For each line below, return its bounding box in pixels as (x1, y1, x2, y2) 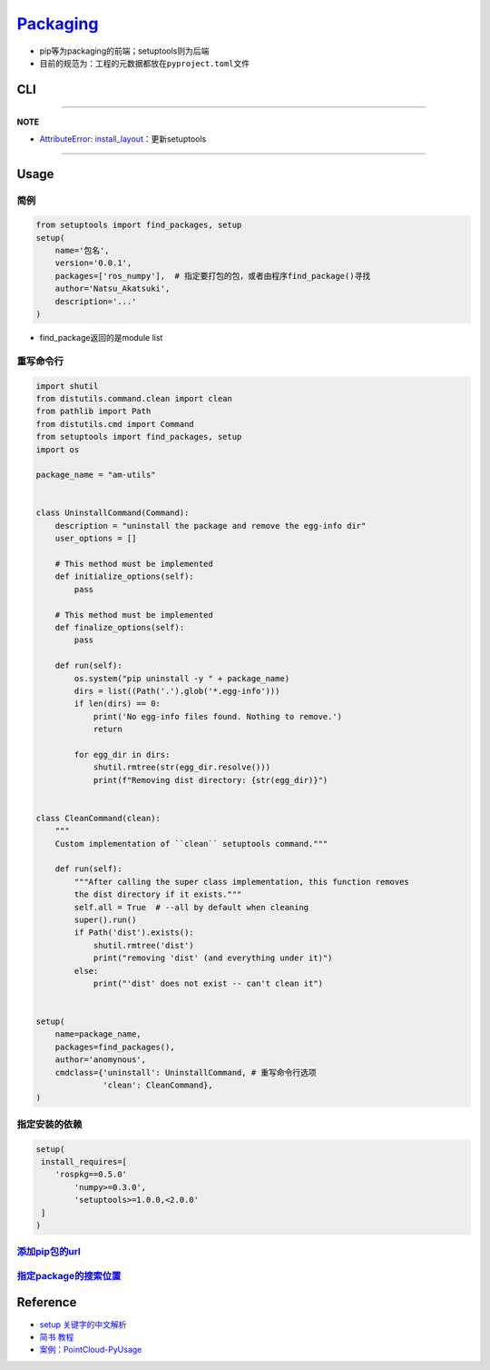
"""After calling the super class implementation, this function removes (73, 877, 410, 887)
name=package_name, (54, 1029, 142, 1039)
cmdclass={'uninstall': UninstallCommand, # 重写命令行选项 (54, 1067, 317, 1077)
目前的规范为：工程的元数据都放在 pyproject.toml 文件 (39, 57, 250, 68)
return (93, 724, 122, 735)
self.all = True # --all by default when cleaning (73, 902, 309, 912)
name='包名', (54, 245, 110, 256)
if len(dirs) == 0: (73, 699, 161, 709)
